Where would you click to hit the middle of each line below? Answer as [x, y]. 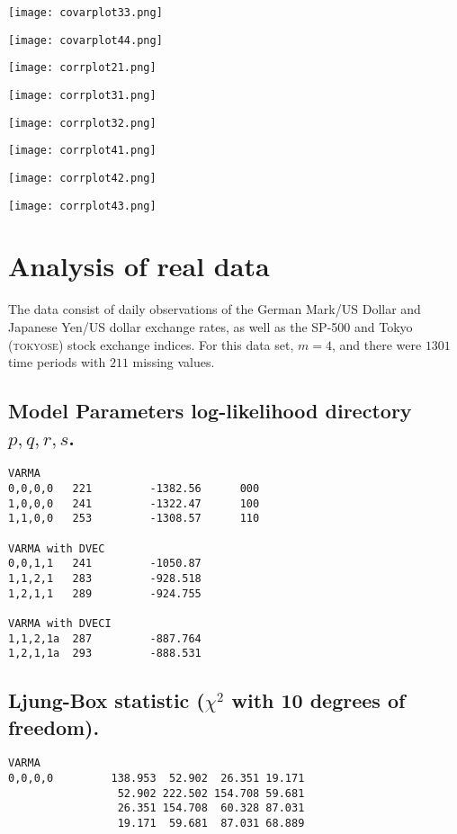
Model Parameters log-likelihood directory [210, 411]
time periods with [57, 362]
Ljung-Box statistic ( [107, 700]
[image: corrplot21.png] [82, 68]
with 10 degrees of [318, 700]
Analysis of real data [139, 266]
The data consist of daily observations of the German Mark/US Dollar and [215, 309]
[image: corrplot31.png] [82, 95]
